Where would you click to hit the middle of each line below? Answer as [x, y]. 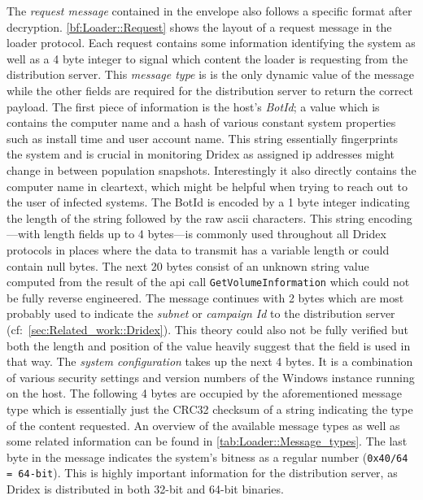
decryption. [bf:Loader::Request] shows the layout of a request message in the [199, 26]
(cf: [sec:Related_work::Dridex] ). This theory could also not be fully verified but [207, 329]
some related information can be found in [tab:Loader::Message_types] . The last [207, 441]
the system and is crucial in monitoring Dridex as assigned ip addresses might [201, 154]
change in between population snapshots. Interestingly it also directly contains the [211, 170]
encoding [390, 217]
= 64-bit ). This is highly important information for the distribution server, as [202, 473]
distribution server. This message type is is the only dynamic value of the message [210, 74]
